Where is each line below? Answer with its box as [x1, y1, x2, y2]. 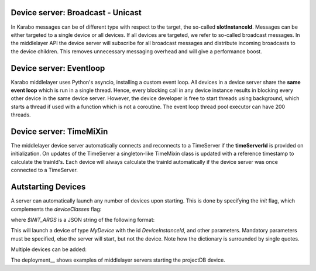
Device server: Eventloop [11, 63, 105, 73]
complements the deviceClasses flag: [11, 205, 102, 212]
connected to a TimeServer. [11, 167, 78, 174]
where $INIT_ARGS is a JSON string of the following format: [11, 216, 155, 223]
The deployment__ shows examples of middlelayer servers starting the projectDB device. [11, 256, 225, 263]
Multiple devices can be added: [11, 246, 87, 253]
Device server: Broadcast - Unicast [11, 8, 142, 18]
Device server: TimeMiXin [11, 126, 108, 136]
